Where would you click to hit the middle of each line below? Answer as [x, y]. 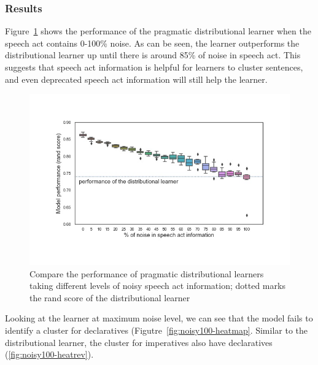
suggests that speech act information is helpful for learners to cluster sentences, [154, 67]
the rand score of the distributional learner [110, 297]
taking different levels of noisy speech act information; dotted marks [157, 286]
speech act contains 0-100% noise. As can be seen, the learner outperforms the [152, 43]
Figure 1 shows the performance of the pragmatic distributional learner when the [158, 31]
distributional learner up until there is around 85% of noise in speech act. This [153, 55]
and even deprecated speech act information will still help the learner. [136, 79]
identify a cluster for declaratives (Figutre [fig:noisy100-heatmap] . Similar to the [157, 330]
